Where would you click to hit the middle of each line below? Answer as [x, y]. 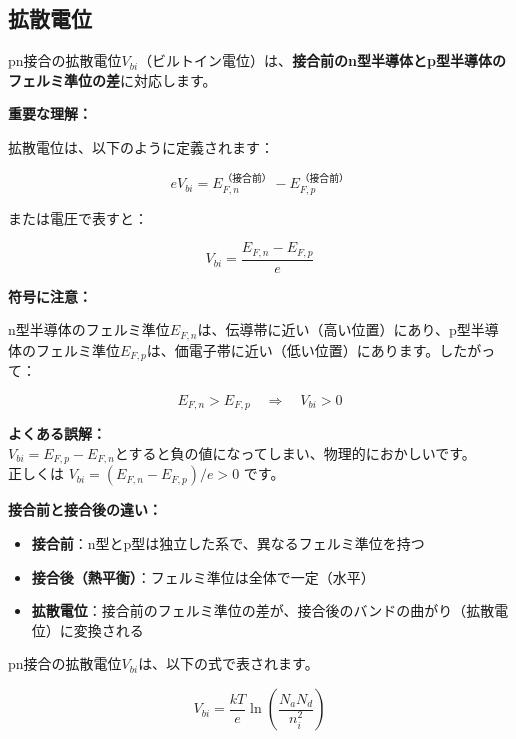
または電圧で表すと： [78, 217]
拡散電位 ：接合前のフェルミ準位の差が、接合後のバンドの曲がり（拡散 [263, 610]
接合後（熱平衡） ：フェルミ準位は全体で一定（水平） [203, 576]
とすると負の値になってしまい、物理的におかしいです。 [295, 453]
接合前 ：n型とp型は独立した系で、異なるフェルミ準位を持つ [228, 543]
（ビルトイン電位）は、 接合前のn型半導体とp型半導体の [322, 60]
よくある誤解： [57, 433]
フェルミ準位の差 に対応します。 [112, 79]
